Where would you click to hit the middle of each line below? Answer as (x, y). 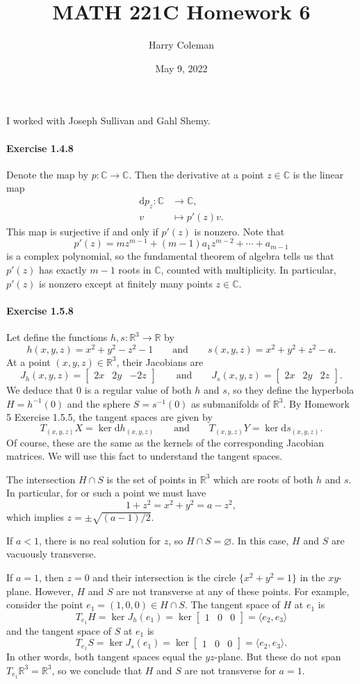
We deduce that (40, 390)
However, (54, 591)
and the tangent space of (59, 630)
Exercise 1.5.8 (40, 310)
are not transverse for (230, 670)
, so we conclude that (97, 670)
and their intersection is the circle (164, 577)
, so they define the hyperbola (291, 390)
